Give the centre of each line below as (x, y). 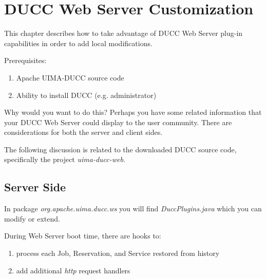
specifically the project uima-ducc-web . (65, 159)
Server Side (35, 187)
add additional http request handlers (73, 270)
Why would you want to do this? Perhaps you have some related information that (133, 112)
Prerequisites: (25, 60)
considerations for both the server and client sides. (83, 132)
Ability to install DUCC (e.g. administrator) (86, 95)
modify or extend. (32, 218)
